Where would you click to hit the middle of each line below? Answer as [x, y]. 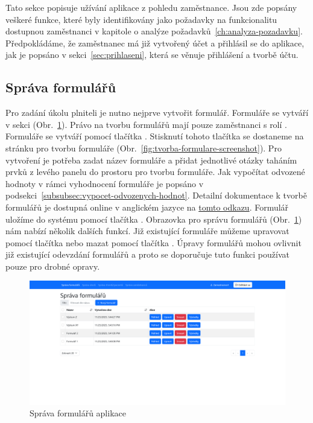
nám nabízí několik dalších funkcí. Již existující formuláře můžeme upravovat [147, 231]
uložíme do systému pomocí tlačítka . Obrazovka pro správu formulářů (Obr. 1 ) [154, 219]
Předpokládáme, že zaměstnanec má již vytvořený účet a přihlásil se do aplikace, [155, 43]
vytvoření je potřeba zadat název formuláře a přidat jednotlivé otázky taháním [151, 160]
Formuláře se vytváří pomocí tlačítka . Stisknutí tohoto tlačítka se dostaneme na [155, 136]
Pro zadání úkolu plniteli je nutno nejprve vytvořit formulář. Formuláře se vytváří [157, 113]
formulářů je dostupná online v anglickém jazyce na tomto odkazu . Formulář [147, 207]
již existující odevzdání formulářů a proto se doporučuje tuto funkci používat [147, 254]
